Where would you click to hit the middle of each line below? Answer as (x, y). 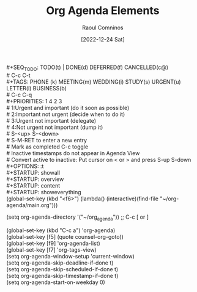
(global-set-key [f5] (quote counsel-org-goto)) (65, 236)
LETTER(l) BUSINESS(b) (37, 88)
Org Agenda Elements (103, 11)
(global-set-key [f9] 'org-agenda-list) (54, 243)
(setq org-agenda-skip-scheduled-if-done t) (62, 269)
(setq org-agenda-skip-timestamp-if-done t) (62, 276)
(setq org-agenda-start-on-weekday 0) (56, 282)
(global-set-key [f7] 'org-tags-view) (51, 250)
